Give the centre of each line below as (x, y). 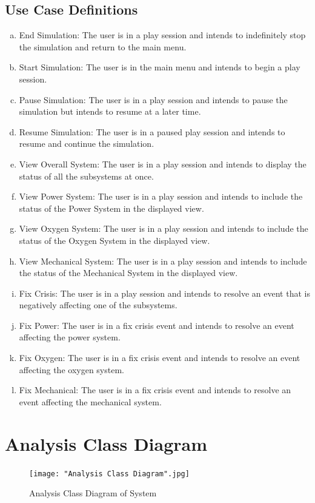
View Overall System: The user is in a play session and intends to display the (163, 164)
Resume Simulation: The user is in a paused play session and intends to (152, 131)
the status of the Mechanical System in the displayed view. (128, 273)
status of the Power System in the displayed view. (111, 208)
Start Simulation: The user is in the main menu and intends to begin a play (160, 67)
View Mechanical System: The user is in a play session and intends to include (163, 261)
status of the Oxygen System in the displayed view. (114, 240)
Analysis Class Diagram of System (93, 493)
